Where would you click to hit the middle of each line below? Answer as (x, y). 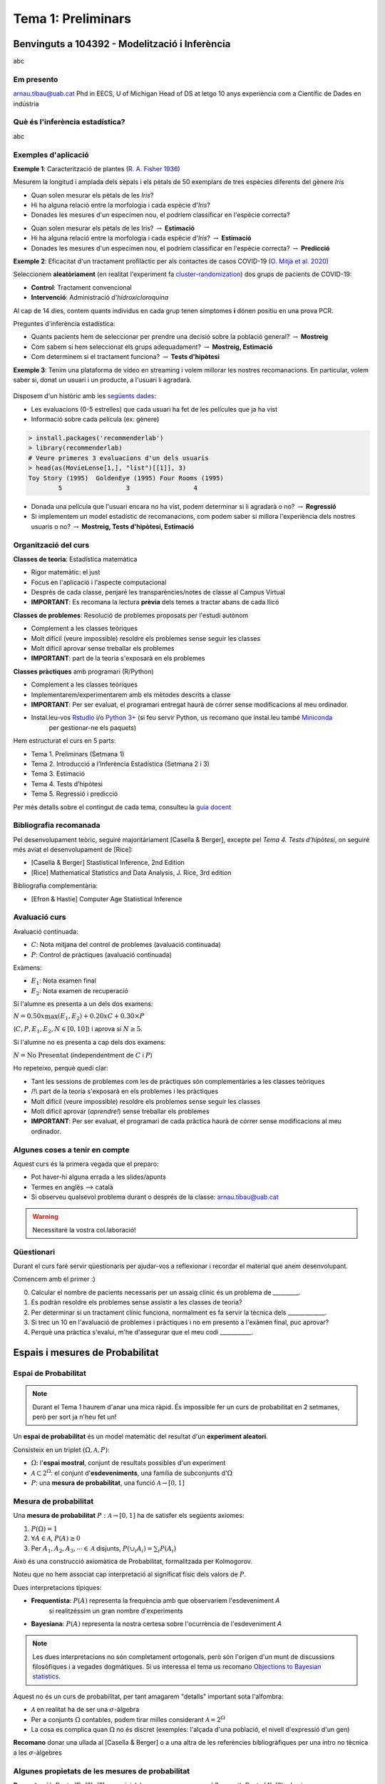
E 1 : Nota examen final (63, 982)
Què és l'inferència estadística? (69, 122)
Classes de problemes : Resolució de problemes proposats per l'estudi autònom (131, 615)
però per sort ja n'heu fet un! (75, 1417)
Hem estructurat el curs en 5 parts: (65, 741)
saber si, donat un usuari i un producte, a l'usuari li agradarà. (102, 380)
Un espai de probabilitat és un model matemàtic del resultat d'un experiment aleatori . (141, 1436)
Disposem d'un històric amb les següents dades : (85, 396)
